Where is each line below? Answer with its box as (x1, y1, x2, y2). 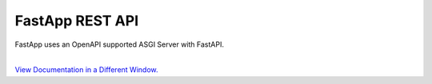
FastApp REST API (14, 12, 139, 29)
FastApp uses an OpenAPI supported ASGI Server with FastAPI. (14, 40, 224, 49)
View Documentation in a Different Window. (14, 65, 158, 74)
